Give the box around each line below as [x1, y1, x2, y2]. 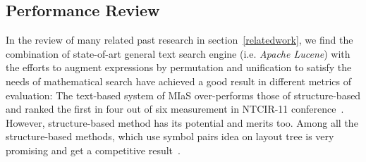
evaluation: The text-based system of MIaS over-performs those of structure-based [6, 87, 361, 102]
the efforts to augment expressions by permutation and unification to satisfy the [6, 60, 352, 75]
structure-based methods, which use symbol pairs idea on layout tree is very [6, 129, 334, 144]
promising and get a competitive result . [6, 142, 181, 157]
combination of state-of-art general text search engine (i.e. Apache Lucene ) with [6, 46, 350, 61]
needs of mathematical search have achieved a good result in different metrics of [6, 73, 352, 88]
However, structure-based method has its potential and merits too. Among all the [6, 115, 358, 130]
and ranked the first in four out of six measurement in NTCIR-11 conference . [6, 101, 344, 116]
